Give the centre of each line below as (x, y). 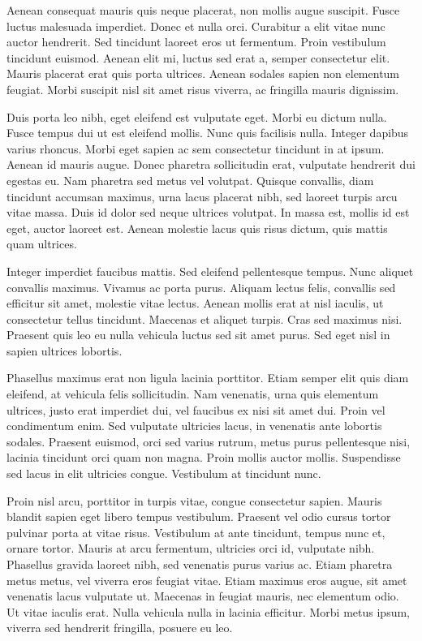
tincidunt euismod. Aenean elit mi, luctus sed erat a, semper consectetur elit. (198, 57)
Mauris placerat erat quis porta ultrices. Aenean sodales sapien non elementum (203, 73)
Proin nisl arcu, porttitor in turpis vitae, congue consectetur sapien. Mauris (194, 500)
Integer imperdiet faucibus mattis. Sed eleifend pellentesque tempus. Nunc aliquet (210, 271)
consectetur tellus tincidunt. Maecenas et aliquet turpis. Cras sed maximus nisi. (205, 318)
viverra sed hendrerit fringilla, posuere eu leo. (120, 628)
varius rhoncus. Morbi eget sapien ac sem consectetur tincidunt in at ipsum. (196, 148)
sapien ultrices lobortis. (65, 350)
